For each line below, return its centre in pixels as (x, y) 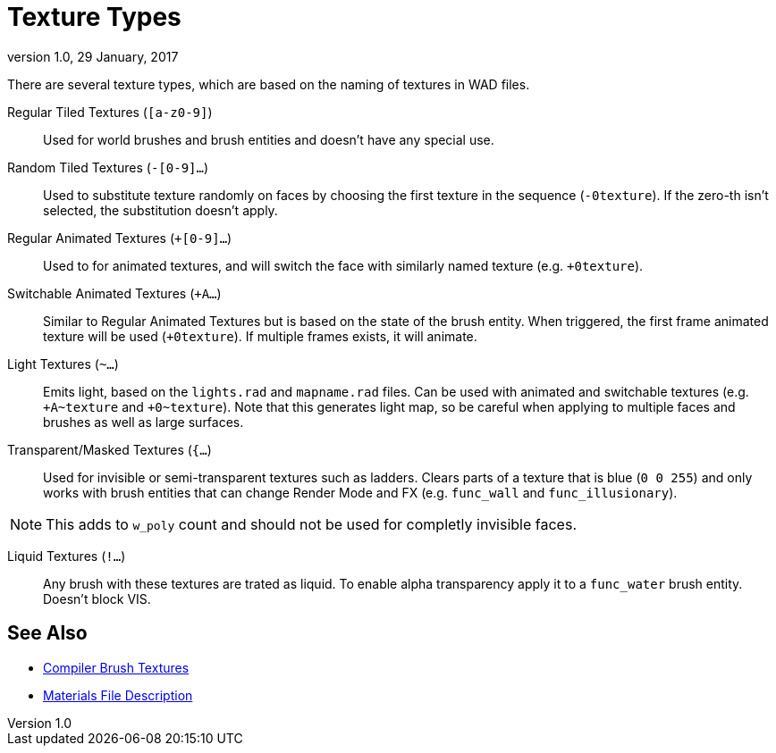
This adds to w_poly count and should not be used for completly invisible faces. (311, 524)
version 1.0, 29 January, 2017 (93, 56)
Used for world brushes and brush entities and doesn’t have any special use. (269, 139)
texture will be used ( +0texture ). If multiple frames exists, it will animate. (260, 336)
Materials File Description (118, 695)
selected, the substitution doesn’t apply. (160, 210)
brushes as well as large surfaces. (143, 422)
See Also (47, 633)
